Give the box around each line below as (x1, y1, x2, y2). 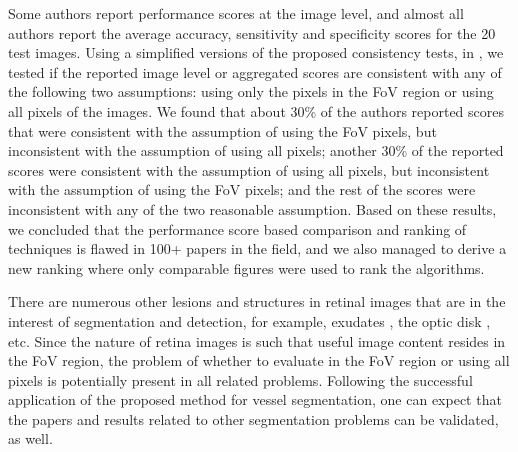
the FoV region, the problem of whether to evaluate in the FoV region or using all (8, 350, 510, 371)
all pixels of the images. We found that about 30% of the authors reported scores (8, 100, 504, 121)
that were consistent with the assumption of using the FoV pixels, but (8, 120, 437, 141)
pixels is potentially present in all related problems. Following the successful (8, 369, 473, 390)
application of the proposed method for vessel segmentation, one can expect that (8, 389, 502, 410)
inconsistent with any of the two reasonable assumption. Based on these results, (8, 198, 497, 219)
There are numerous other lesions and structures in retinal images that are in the (8, 291, 506, 312)
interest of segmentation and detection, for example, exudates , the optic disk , (8, 310, 491, 331)
